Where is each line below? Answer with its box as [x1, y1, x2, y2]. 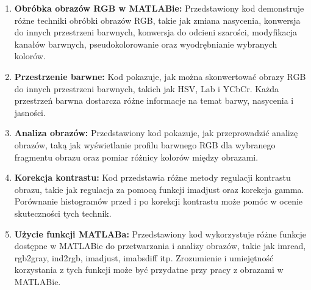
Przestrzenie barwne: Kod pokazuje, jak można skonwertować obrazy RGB [14, 70, 306, 82]
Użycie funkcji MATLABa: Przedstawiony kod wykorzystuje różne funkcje [14, 227, 307, 240]
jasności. [14, 106, 46, 118]
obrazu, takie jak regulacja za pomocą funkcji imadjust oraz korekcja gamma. [14, 183, 304, 195]
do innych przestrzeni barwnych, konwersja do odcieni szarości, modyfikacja [14, 26, 298, 38]
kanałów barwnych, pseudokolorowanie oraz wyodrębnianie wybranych [14, 37, 277, 50]
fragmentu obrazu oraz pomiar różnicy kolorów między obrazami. [14, 150, 259, 163]
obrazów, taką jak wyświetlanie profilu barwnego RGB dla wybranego [14, 138, 276, 151]
